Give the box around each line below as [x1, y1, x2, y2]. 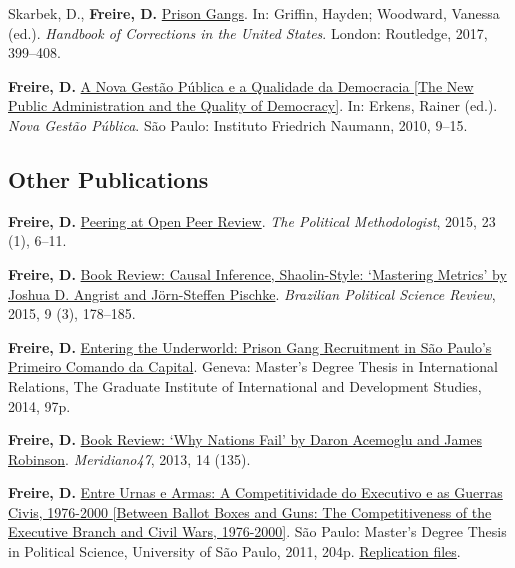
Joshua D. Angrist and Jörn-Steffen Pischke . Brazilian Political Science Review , [8, 283, 496, 304]
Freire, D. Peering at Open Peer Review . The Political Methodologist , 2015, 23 [8, 210, 496, 231]
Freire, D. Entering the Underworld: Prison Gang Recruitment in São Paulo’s [8, 336, 492, 357]
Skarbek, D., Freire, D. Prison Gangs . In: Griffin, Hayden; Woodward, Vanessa [8, 3, 500, 23]
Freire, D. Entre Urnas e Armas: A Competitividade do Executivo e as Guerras [8, 482, 503, 503]
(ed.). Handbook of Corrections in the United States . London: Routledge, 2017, [8, 22, 488, 43]
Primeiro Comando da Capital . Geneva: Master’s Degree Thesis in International [8, 356, 498, 377]
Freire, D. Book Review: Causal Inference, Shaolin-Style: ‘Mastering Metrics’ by [8, 263, 507, 284]
